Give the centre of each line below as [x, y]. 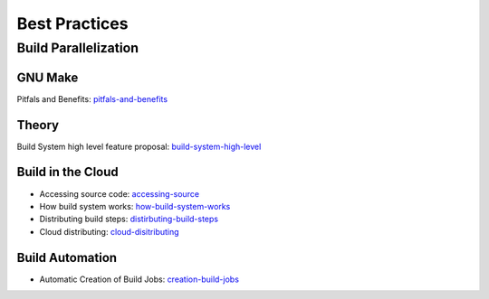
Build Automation [67, 257]
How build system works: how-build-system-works [135, 206]
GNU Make [48, 77]
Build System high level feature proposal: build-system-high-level [139, 146]
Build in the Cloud [68, 172]
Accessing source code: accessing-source [119, 193]
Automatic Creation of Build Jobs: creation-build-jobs [139, 279]
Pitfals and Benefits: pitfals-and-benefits [92, 98]
